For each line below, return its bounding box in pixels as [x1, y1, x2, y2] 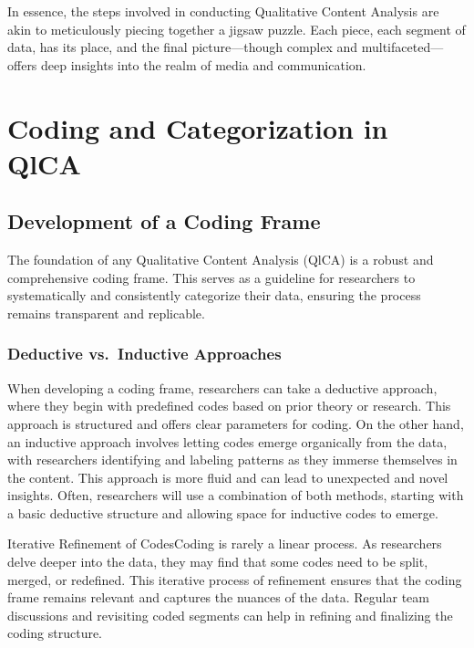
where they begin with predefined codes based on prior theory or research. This [7, 396, 451, 415]
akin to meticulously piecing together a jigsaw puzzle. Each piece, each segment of [7, 19, 466, 38]
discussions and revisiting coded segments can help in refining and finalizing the [7, 605, 453, 624]
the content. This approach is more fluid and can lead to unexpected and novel [7, 467, 448, 486]
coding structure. [7, 623, 103, 643]
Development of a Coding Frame [7, 207, 321, 235]
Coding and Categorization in [7, 109, 388, 146]
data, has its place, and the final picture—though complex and [7, 37, 358, 57]
